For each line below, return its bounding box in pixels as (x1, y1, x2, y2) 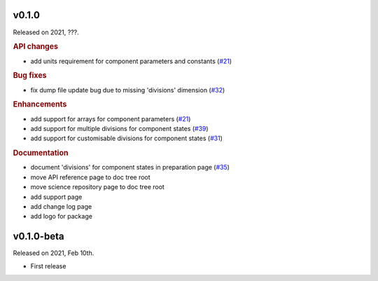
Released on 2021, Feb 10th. (13, 249, 94, 257)
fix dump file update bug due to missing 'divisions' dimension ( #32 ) (30, 85, 225, 94)
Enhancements (13, 100, 67, 109)
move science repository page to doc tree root (30, 183, 164, 191)
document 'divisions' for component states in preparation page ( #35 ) (30, 163, 230, 172)
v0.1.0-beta (13, 231, 64, 242)
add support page (30, 193, 83, 201)
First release (30, 261, 66, 270)
